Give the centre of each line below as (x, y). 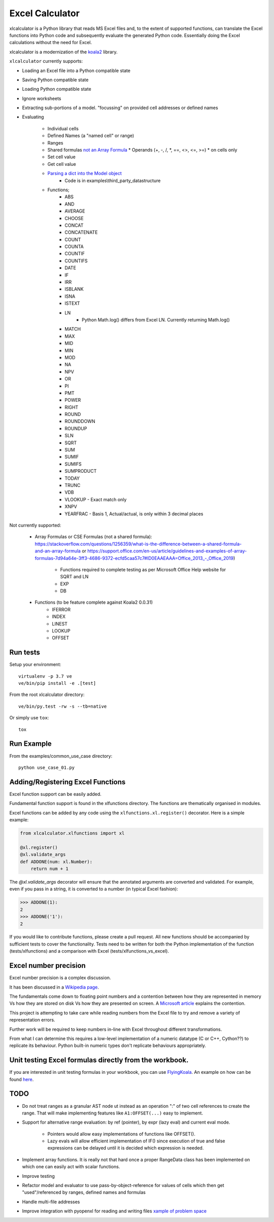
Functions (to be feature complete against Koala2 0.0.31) (94, 602)
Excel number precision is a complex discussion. (60, 978)
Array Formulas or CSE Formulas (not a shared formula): (93, 537)
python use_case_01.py (47, 767)
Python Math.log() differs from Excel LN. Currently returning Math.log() (156, 320)
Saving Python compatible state (55, 80)
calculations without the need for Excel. (51, 43)
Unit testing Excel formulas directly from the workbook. (99, 1060)
